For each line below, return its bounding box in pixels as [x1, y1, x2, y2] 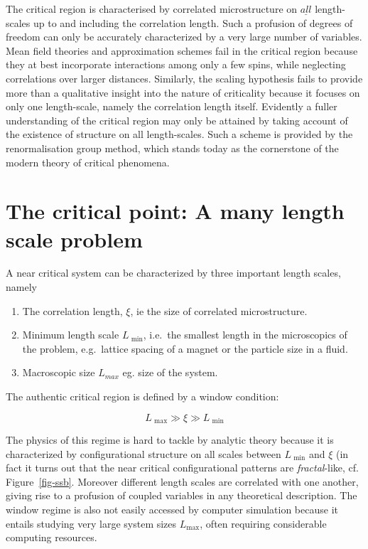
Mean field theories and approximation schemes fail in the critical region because [6, 43, 358, 58]
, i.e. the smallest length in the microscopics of [143, 327, 347, 342]
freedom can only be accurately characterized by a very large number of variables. [6, 29, 362, 44]
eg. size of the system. [122, 365, 218, 380]
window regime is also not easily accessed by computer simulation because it [6, 502, 338, 517]
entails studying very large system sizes [6, 516, 177, 531]
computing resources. [6, 530, 97, 545]
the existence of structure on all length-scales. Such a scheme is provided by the [6, 127, 353, 142]
